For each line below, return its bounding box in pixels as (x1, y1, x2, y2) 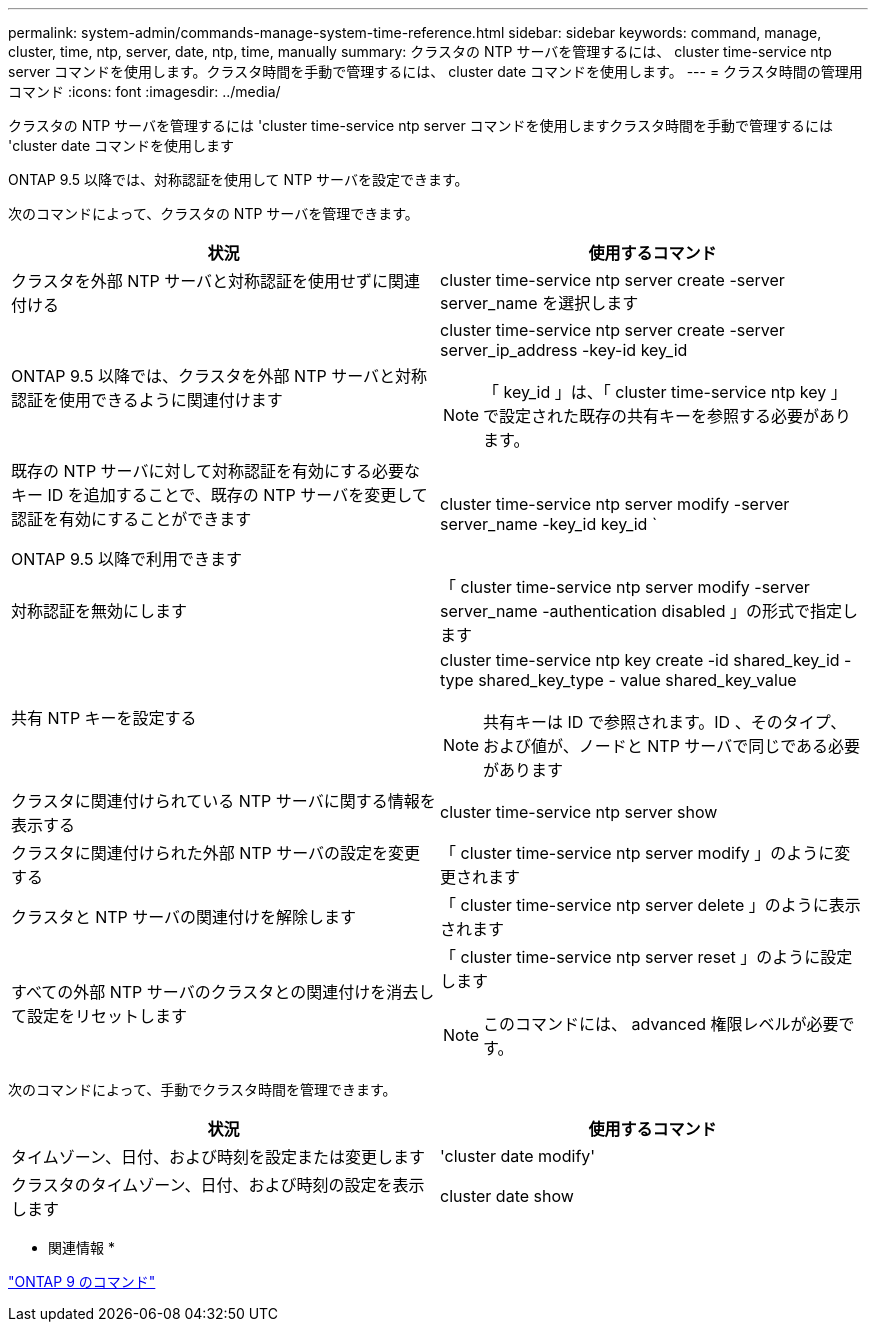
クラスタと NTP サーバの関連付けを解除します (11, 907, 357, 927)
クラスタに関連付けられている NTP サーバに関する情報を (11, 791, 436, 811)
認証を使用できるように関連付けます (11, 390, 283, 410)
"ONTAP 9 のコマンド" (8, 1273, 156, 1290)
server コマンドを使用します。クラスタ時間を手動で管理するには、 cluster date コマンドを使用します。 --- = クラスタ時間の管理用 (8, 63, 863, 80)
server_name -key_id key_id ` (440, 514, 658, 534)
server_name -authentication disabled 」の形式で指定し (440, 601, 858, 621)
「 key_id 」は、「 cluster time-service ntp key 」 (483, 382, 847, 402)
